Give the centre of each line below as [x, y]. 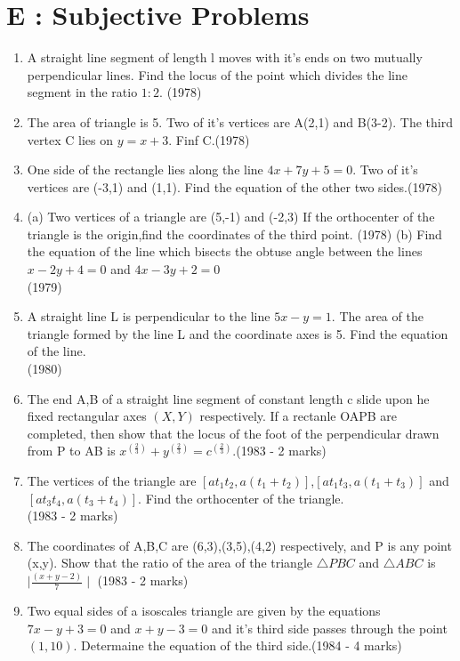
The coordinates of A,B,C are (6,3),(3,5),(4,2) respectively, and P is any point [239, 545]
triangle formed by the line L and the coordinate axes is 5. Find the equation [238, 333]
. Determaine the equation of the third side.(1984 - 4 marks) [238, 645]
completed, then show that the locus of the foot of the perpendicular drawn [233, 433]
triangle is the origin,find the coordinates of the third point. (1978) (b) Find [234, 234]
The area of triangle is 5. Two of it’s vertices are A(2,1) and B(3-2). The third [240, 121]
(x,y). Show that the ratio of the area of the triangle [169, 563]
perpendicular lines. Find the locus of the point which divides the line [217, 74]
